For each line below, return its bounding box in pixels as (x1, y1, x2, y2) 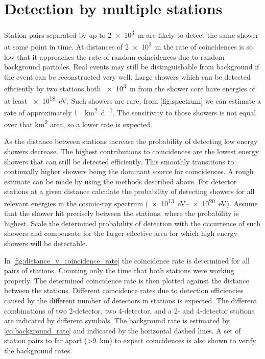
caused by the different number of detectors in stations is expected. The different (4, 295, 257, 305)
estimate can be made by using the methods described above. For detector (4, 176, 237, 186)
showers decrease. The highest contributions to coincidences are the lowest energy (4, 146, 259, 156)
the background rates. (4, 345, 73, 355)
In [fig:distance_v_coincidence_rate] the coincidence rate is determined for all (4, 255, 250, 266)
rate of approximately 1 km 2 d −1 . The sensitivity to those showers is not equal (4, 105, 256, 117)
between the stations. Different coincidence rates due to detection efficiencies (4, 285, 244, 296)
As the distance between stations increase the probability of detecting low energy (4, 136, 258, 147)
